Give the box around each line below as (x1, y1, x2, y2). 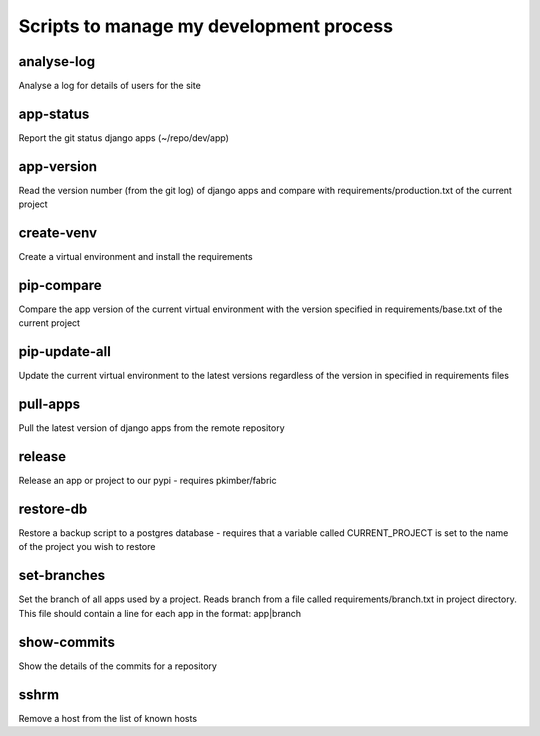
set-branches (18, 567, 105, 584)
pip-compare (18, 276, 102, 294)
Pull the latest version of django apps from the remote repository (18, 422, 285, 434)
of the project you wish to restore (18, 541, 156, 553)
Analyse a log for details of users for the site (18, 80, 202, 92)
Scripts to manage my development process (18, 15, 394, 37)
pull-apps (18, 396, 80, 413)
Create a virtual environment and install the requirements (18, 251, 254, 263)
